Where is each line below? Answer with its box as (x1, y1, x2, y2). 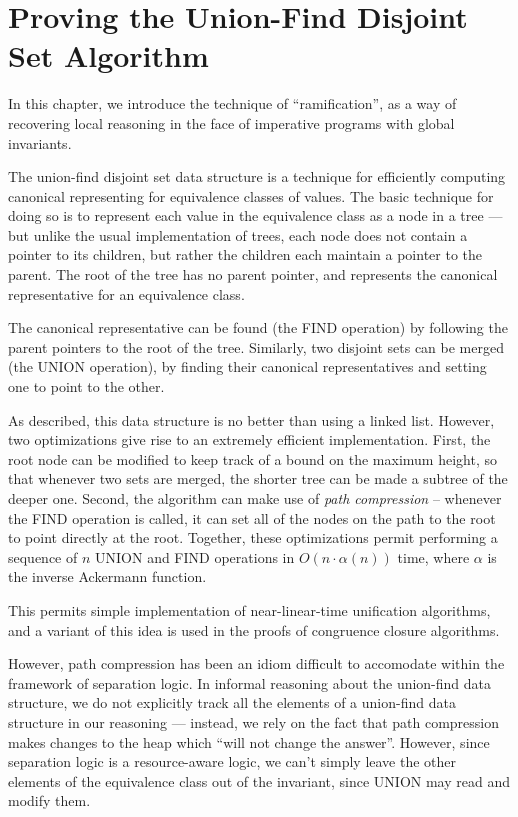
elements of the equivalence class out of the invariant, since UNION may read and (8, 770, 510, 791)
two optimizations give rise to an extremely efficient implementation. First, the (8, 429, 491, 450)
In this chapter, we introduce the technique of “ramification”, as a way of (8, 93, 457, 114)
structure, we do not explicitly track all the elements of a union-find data (8, 692, 456, 713)
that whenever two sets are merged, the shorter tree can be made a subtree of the (8, 468, 508, 489)
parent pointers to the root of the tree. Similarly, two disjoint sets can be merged (8, 336, 504, 357)
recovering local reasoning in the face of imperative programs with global (8, 112, 455, 133)
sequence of (8, 546, 78, 567)
